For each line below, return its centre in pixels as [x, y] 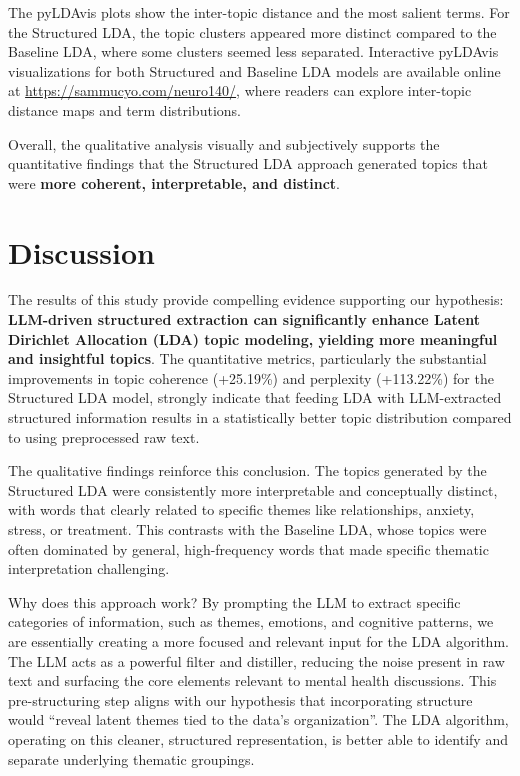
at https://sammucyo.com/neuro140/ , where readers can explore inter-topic [240, 90]
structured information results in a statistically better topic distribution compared [260, 417]
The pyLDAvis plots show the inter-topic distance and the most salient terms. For [259, 12]
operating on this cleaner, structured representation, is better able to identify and [258, 738]
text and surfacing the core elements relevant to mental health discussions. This [252, 680]
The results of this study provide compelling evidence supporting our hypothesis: [256, 299]
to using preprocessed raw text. [104, 436]
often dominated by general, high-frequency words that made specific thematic [248, 548]
